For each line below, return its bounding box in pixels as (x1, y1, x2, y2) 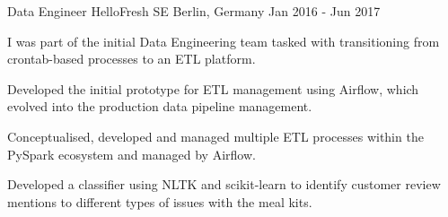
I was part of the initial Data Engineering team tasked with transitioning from (7, 31, 440, 50)
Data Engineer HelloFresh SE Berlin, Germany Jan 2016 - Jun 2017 (7, 2, 381, 20)
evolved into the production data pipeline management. (7, 97, 312, 116)
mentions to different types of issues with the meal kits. (7, 192, 312, 211)
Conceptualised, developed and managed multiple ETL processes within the (7, 126, 424, 145)
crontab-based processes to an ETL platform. (7, 49, 256, 68)
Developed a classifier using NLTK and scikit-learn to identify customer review (7, 175, 441, 194)
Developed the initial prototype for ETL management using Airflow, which (7, 79, 419, 98)
